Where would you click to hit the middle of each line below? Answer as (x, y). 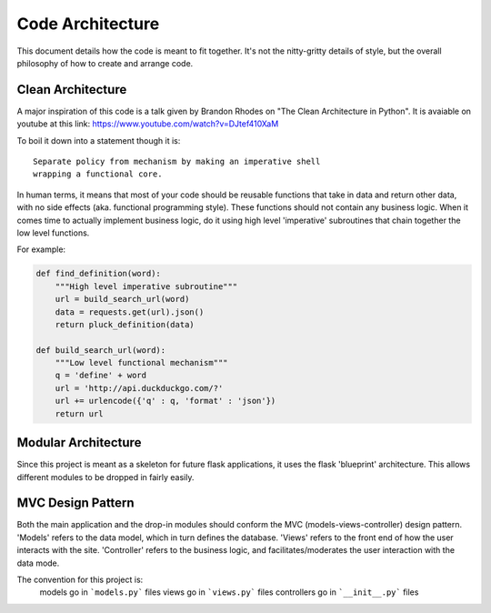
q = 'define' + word (101, 376)
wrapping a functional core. (98, 174)
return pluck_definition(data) (125, 324)
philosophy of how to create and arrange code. (105, 63)
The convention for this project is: (80, 579)
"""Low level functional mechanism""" (141, 363)
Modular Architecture (79, 442)
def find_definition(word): (98, 274)
